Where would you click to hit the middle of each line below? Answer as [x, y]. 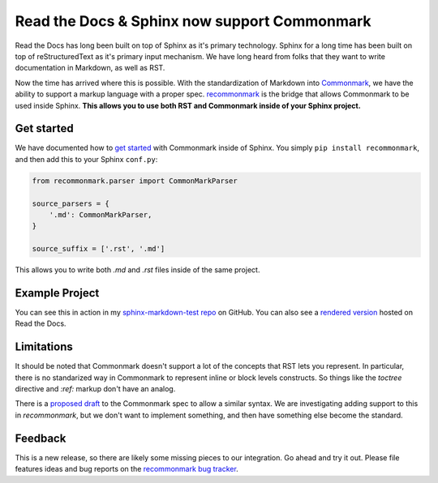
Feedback [41, 438]
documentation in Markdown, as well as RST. [90, 68]
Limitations [44, 347]
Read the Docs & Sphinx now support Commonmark [193, 21]
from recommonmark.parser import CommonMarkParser [135, 181]
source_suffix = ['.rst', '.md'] [99, 249]
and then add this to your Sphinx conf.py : [86, 159]
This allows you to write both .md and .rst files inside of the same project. [137, 270]
